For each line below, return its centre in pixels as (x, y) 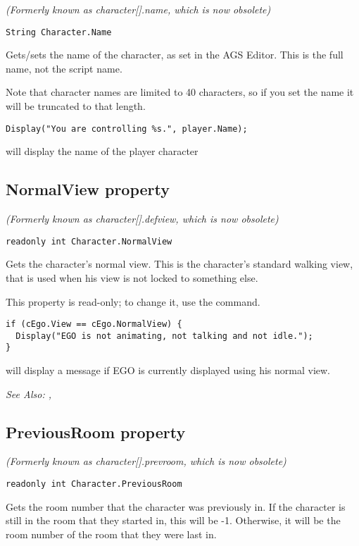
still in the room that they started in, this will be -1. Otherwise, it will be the (173, 520)
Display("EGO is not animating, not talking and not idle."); (164, 336)
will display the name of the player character (102, 151)
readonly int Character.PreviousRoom (94, 484)
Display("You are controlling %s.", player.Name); (127, 129)
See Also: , (29, 393)
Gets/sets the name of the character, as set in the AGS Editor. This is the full (175, 55)
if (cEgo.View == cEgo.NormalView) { (94, 324)
